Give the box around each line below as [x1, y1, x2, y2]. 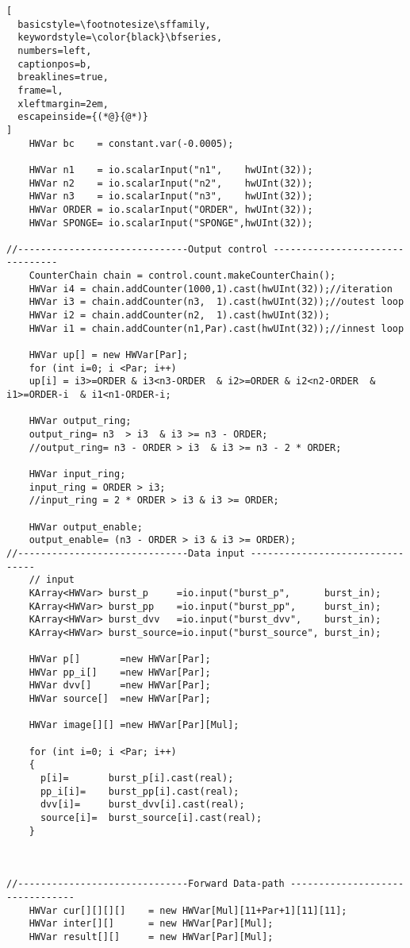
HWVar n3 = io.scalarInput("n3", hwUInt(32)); [29, 191, 313, 202]
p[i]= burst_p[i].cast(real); [40, 773, 234, 784]
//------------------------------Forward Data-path [6, 878, 285, 890]
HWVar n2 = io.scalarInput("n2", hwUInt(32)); [29, 177, 313, 189]
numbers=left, [17, 44, 92, 56]
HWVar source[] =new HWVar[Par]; [29, 693, 211, 705]
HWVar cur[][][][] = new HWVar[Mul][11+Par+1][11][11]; [29, 904, 347, 916]
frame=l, [17, 84, 63, 96]
